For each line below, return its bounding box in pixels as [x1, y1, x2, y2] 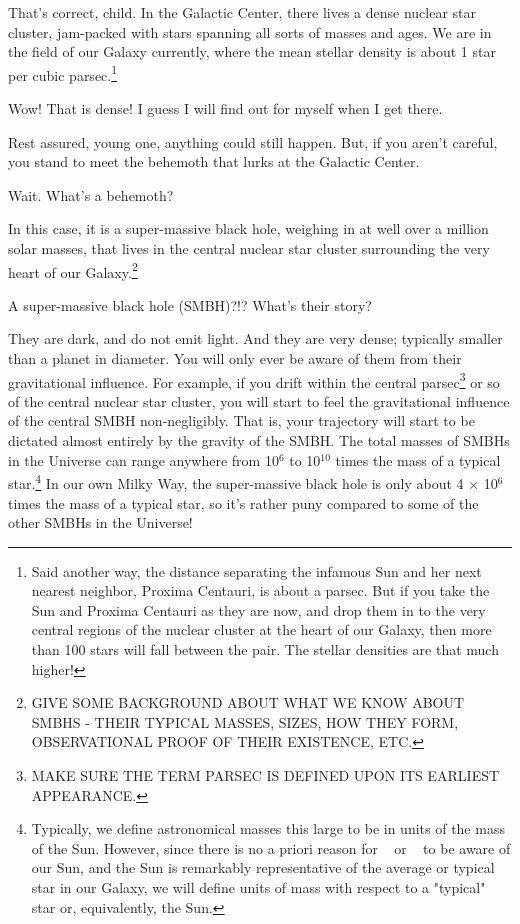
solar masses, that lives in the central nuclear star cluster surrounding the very [8, 238, 490, 258]
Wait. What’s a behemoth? [8, 184, 174, 205]
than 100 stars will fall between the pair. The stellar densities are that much [31, 639, 499, 660]
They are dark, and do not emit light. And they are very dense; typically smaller [8, 328, 503, 349]
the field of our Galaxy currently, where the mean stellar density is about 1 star [8, 41, 496, 62]
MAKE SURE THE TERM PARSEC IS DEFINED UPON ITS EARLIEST [31, 765, 500, 786]
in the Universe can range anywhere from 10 [8, 449, 279, 470]
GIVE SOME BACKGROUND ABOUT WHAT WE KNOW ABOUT [31, 692, 465, 713]
